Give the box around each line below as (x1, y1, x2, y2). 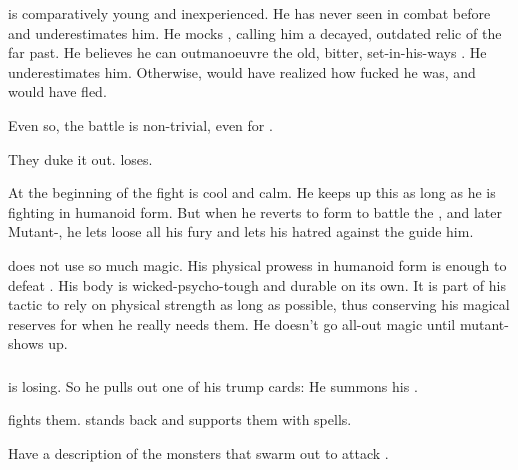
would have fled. (8, 81, 107, 102)
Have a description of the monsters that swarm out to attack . (8, 443, 389, 464)
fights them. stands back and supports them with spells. (8, 409, 352, 430)
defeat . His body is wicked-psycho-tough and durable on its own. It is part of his (8, 274, 506, 295)
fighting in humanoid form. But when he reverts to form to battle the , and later (8, 201, 502, 222)
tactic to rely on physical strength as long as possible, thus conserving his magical (8, 294, 510, 315)
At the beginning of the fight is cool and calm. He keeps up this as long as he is (8, 182, 496, 203)
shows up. (8, 333, 68, 354)
